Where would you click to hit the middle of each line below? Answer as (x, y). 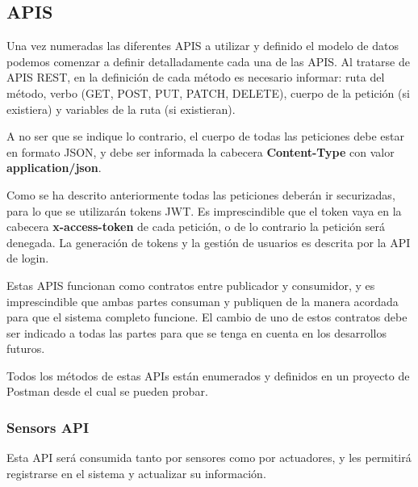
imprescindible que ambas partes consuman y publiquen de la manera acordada (203, 301)
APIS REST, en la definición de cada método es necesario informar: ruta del (196, 77)
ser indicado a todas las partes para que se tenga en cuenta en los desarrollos (196, 332)
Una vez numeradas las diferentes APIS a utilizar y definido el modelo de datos (203, 46)
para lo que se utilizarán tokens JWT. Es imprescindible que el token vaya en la (204, 210)
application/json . (54, 168)
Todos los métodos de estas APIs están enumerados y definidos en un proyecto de (208, 375)
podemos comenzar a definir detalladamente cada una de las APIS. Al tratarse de (208, 61)
